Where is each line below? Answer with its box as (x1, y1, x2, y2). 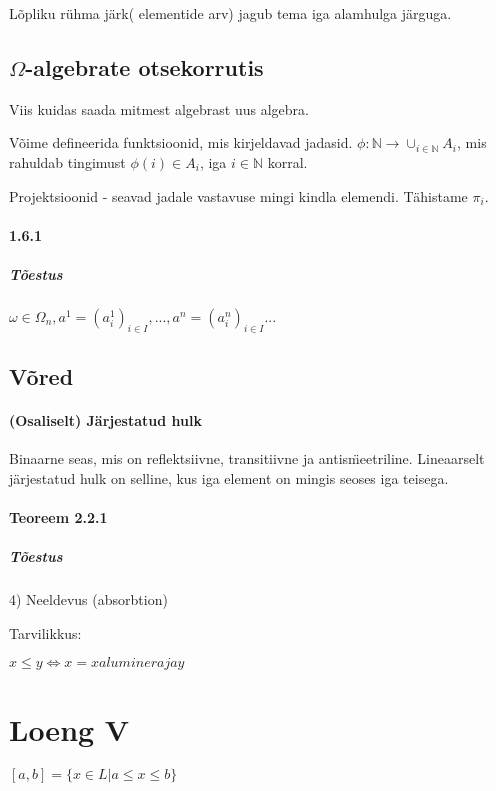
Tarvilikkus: (9, 622, 82, 643)
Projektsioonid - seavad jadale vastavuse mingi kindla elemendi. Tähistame (9, 185, 468, 206)
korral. (267, 151, 308, 172)
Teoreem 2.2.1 (9, 507, 108, 528)
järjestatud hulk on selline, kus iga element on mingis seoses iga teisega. (9, 467, 449, 488)
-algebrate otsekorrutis (25, 51, 264, 82)
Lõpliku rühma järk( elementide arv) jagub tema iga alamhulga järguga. (9, 3, 452, 23)
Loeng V (9, 708, 130, 749)
